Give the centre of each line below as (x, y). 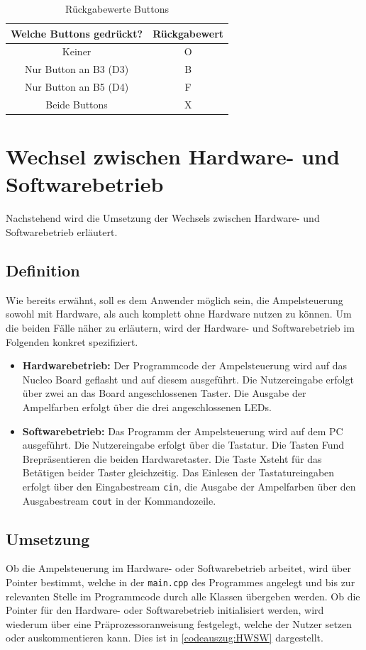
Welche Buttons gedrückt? (77, 33)
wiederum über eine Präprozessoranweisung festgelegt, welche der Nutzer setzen (179, 623)
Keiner (77, 51)
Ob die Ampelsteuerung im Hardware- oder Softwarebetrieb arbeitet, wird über (178, 568)
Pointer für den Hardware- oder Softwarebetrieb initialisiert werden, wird (165, 610)
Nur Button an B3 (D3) (77, 69)
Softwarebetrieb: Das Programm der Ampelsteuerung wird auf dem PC (183, 431)
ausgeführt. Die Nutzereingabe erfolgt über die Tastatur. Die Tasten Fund (183, 445)
